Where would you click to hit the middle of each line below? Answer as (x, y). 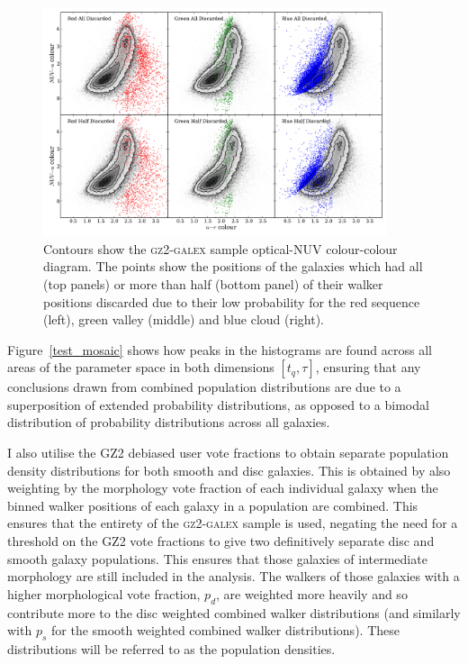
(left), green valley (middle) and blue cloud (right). (184, 319)
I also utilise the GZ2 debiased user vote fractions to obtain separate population (228, 453)
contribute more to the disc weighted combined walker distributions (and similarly (234, 612)
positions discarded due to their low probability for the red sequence (232, 301)
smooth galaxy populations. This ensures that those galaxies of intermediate (217, 558)
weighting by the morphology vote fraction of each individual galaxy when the (223, 488)
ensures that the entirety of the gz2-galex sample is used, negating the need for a (233, 523)
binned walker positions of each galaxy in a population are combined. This (213, 505)
